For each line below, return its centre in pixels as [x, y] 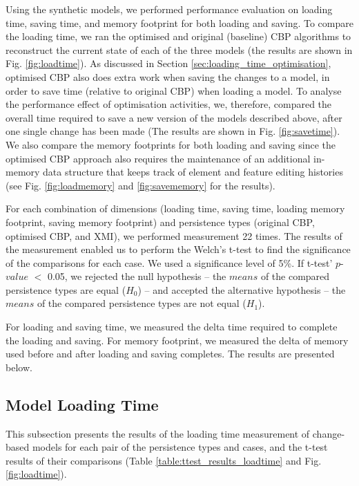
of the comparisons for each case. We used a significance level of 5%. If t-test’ [169, 262]
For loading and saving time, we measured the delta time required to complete [172, 327]
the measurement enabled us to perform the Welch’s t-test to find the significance [178, 249]
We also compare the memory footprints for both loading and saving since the [171, 144]
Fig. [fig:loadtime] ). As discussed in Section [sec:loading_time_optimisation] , [168, 63]
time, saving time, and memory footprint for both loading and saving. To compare [179, 22]
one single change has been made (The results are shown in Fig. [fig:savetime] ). [173, 131]
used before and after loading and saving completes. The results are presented [170, 354]
